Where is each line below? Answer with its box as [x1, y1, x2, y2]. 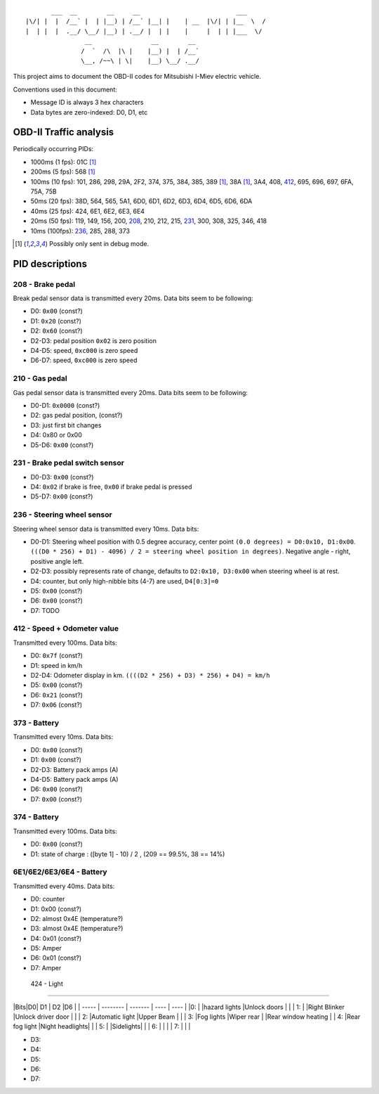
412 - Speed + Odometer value [13, 624, 119, 633]
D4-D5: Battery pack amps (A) [30, 775, 119, 783]
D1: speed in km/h [30, 661, 83, 669]
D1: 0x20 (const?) [30, 316, 82, 325]
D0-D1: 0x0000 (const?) [30, 401, 100, 409]
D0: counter [30, 895, 65, 903]
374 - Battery [13, 812, 60, 822]
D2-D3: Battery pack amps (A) [30, 765, 119, 773]
